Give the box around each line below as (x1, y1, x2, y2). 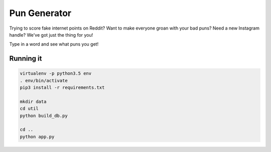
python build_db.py (20, 113, 68, 118)
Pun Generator (9, 8, 72, 19)
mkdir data (20, 98, 47, 104)
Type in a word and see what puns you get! (9, 41, 99, 47)
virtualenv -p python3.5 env (20, 71, 92, 76)
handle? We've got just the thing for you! (9, 32, 93, 38)
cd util (20, 106, 39, 111)
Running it (9, 54, 42, 63)
